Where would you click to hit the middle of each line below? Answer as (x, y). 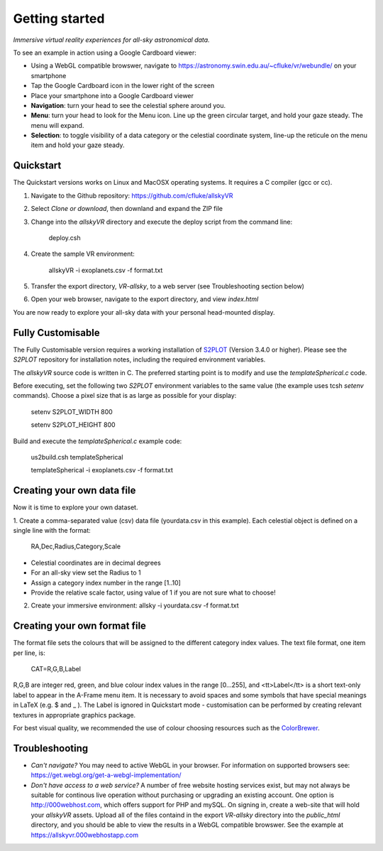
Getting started (59, 18)
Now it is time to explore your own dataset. (76, 507)
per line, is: (29, 653)
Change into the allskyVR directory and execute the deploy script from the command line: (162, 222)
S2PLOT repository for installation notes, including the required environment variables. (139, 359)
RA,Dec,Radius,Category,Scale (76, 546)
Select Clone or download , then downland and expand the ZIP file (127, 209)
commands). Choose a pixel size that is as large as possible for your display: (125, 396)
